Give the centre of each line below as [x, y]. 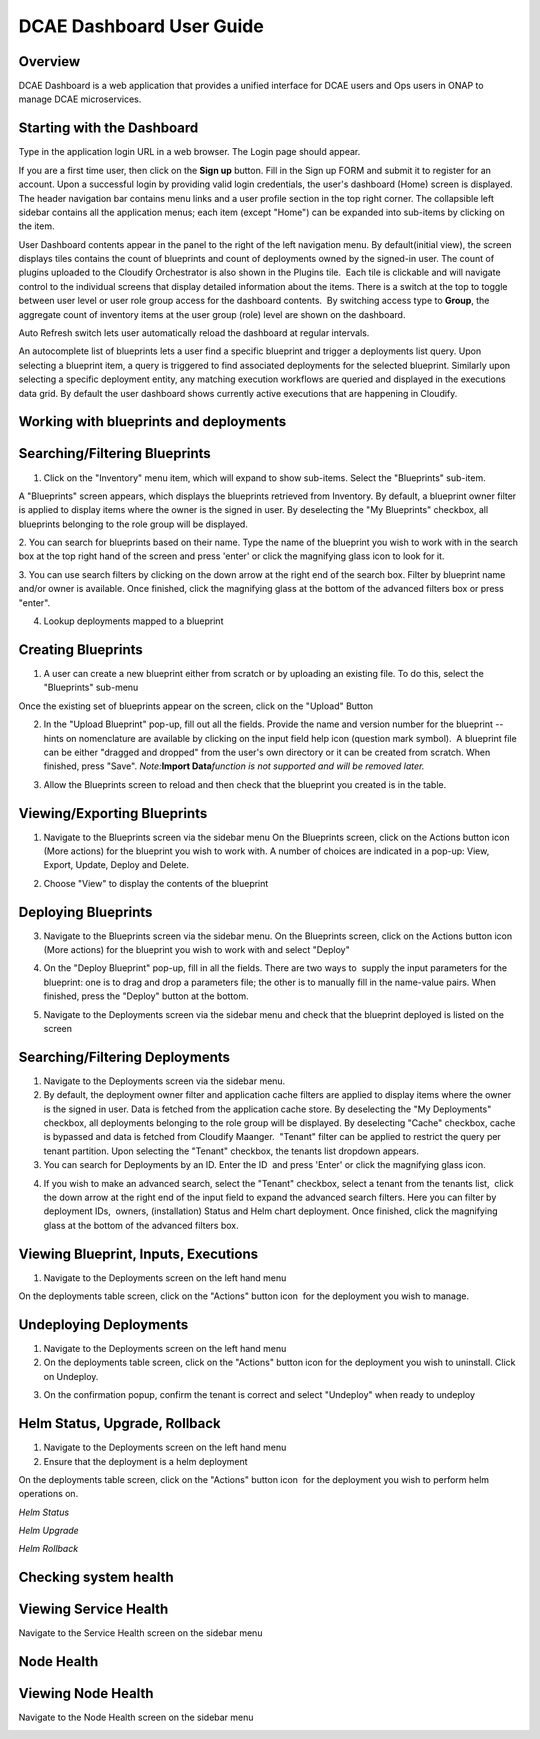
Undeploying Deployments [103, 1324]
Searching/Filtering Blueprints [115, 453]
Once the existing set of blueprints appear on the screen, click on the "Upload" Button [196, 706]
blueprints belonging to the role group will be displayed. [133, 524]
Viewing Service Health [93, 1609]
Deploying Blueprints [85, 911]
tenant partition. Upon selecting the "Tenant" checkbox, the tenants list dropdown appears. [231, 1151]
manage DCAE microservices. [80, 99]
